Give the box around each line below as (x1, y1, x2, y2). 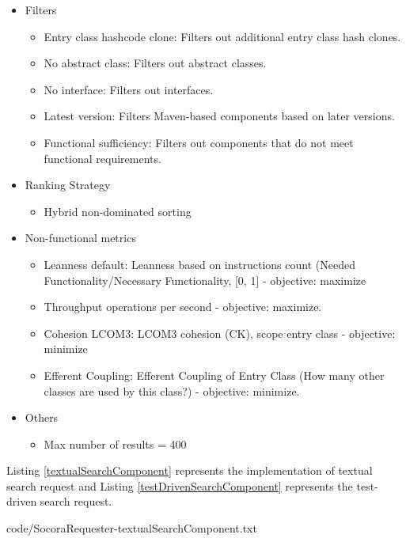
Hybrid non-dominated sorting (44, 203, 192, 219)
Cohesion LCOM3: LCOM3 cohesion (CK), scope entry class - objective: (44, 324, 396, 341)
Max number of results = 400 (44, 435, 187, 452)
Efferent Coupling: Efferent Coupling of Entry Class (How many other (44, 366, 385, 383)
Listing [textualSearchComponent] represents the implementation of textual (6, 462, 373, 479)
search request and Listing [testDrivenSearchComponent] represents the (6, 477, 353, 494)
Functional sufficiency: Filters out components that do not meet (44, 134, 354, 150)
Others (25, 409, 59, 426)
